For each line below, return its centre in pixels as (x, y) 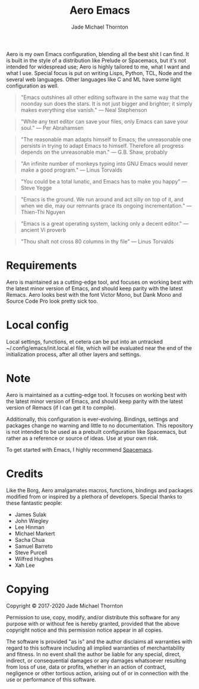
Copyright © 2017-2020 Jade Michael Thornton (65, 606)
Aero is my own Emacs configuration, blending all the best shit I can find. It (98, 54)
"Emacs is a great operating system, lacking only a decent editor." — (105, 224)
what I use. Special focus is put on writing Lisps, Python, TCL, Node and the (99, 73)
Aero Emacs (100, 10)
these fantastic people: (34, 503)
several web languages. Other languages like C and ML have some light (94, 79)
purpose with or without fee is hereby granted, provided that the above (93, 623)
